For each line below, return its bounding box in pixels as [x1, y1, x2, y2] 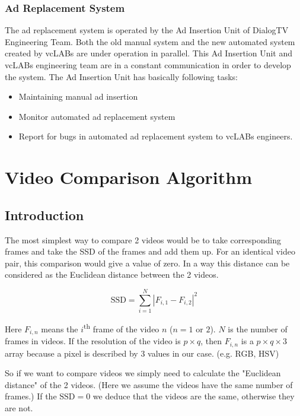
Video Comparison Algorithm [5, 165, 253, 189]
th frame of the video [84, 321, 159, 335]
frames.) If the [5, 390, 57, 402]
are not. [5, 401, 33, 414]
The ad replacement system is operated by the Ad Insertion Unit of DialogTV [5, 24, 289, 36]
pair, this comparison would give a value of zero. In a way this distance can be [5, 256, 290, 269]
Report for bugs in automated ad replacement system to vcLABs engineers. [18, 130, 293, 142]
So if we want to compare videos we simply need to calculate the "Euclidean [5, 367, 281, 379]
